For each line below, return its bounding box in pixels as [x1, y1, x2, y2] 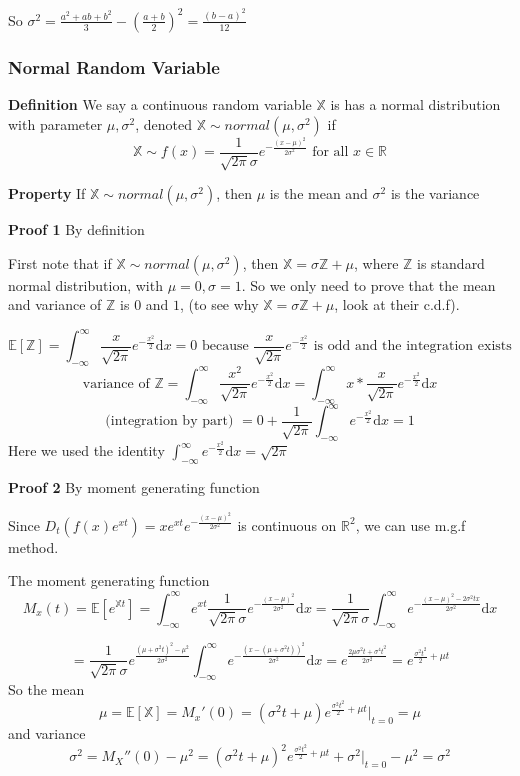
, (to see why [180, 294, 259, 315]
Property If [8, 183, 86, 204]
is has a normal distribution [330, 94, 501, 115]
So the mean [8, 679, 85, 700]
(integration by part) [105, 414, 234, 429]
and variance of [8, 294, 102, 315]
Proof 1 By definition [8, 219, 145, 240]
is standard [417, 252, 485, 273]
